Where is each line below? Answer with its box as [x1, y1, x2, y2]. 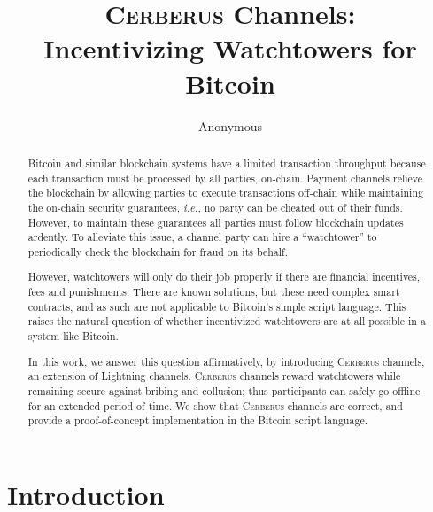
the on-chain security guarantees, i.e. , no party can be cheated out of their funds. [27, 199, 403, 214]
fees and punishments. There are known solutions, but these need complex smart [27, 284, 400, 299]
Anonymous [197, 116, 263, 135]
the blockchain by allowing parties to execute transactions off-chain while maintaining [27, 185, 423, 200]
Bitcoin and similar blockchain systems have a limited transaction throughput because [27, 155, 426, 170]
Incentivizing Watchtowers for [43, 30, 417, 66]
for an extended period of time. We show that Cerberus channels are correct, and [27, 398, 403, 413]
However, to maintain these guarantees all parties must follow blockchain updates [27, 214, 404, 229]
